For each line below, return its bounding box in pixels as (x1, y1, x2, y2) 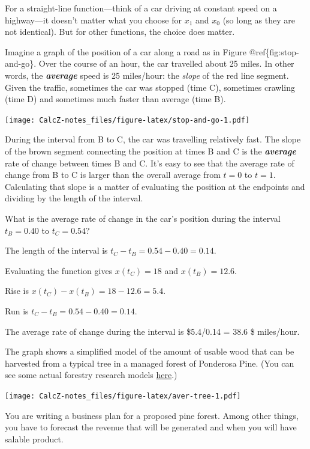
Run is (5, 304, 29, 317)
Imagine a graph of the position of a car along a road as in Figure (5, 45, 247, 58)
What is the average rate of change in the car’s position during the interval (5, 212, 281, 224)
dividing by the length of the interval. (5, 192, 143, 204)
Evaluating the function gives (5, 264, 113, 276)
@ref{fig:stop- (249, 45, 299, 58)
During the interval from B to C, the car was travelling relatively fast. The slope (5, 133, 301, 145)
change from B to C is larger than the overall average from (5, 168, 221, 181)
